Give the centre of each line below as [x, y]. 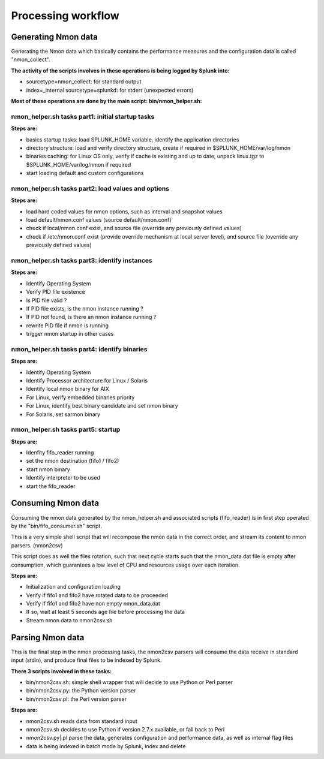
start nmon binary [48, 469]
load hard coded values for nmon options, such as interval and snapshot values [124, 211]
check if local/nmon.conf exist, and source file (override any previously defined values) [134, 228]
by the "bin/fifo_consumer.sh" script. [56, 526]
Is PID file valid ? [46, 300]
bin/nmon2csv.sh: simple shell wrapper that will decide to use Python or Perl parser [130, 682]
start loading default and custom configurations [85, 173]
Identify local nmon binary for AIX [67, 389]
